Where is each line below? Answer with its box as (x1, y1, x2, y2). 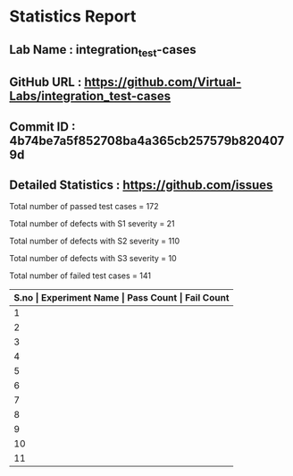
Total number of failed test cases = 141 (9, 270, 152, 281)
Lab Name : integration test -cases (9, 42, 197, 59)
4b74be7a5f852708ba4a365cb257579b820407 (9, 132, 285, 149)
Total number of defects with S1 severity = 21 (9, 218, 176, 229)
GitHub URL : (9, 74, 82, 90)
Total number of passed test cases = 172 (9, 201, 159, 212)
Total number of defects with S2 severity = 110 (9, 235, 180, 247)
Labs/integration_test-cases (9, 89, 172, 104)
